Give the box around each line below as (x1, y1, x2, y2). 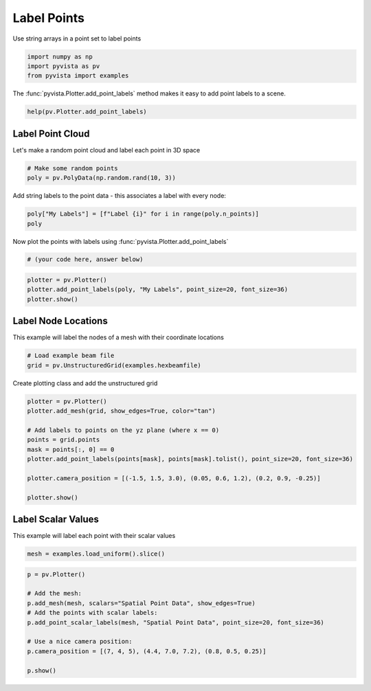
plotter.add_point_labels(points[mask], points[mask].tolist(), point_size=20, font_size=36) (27, 455, 354, 463)
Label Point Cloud (12, 128, 90, 139)
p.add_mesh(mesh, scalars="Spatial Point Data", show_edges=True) (27, 599, 256, 607)
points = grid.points (27, 436, 100, 444)
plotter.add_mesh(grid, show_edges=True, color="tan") (27, 407, 216, 415)
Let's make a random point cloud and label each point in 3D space (12, 146, 201, 154)
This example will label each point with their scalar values (12, 532, 176, 540)
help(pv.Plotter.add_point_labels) (27, 108, 147, 116)
